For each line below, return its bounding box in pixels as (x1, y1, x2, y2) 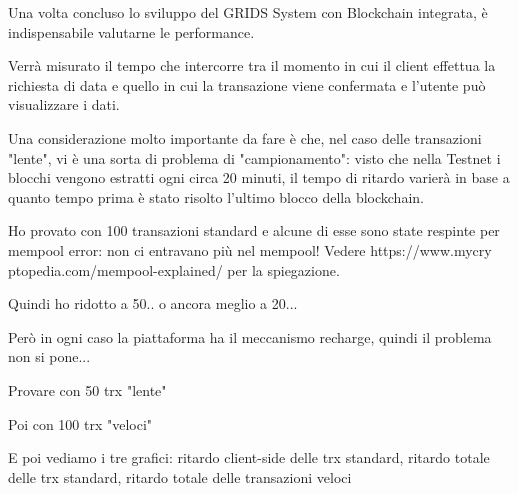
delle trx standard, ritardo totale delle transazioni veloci (8, 466, 352, 487)
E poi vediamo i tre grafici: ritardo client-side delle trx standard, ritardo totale (8, 447, 490, 468)
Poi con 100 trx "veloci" (8, 413, 153, 434)
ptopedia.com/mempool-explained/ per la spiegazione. (8, 259, 340, 280)
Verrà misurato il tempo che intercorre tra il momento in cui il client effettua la (8, 55, 496, 76)
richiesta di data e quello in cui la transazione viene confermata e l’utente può (8, 74, 486, 95)
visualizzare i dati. (8, 94, 120, 115)
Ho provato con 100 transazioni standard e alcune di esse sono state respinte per (8, 220, 500, 241)
